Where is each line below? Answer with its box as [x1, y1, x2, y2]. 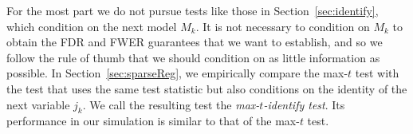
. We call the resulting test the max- [82, 96, 260, 112]
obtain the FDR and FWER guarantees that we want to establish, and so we [6, 33, 383, 50]
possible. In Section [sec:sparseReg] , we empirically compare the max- [6, 65, 348, 81]
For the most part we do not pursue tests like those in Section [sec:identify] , [6, 2, 379, 18]
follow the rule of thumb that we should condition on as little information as [6, 49, 380, 65]
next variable [6, 96, 70, 112]
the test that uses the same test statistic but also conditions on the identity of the [6, 80, 407, 97]
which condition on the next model [6, 18, 177, 34]
